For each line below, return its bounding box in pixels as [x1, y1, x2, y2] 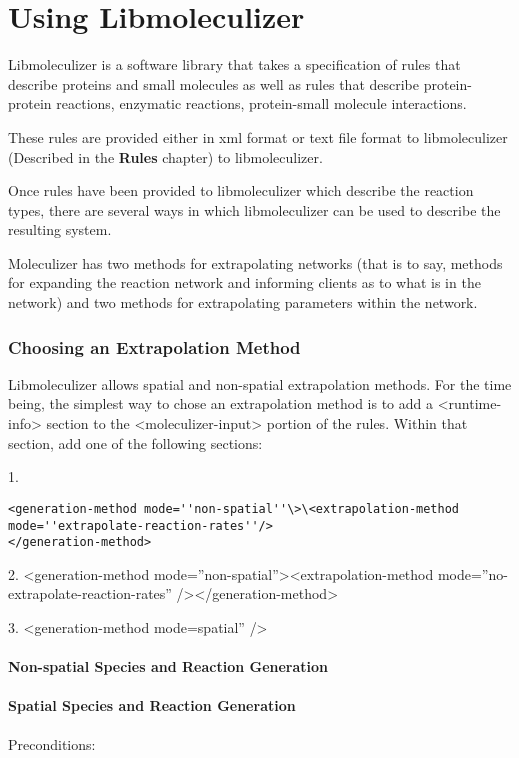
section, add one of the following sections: [8, 432, 263, 453]
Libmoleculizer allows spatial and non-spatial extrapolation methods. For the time [8, 373, 512, 394]
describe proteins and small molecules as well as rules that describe [8, 73, 419, 94]
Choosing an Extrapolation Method [8, 334, 301, 359]
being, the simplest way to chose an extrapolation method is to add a [8, 393, 433, 414]
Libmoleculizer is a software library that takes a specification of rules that [8, 54, 461, 75]
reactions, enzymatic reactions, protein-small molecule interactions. [56, 93, 467, 114]
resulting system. [8, 219, 112, 240]
